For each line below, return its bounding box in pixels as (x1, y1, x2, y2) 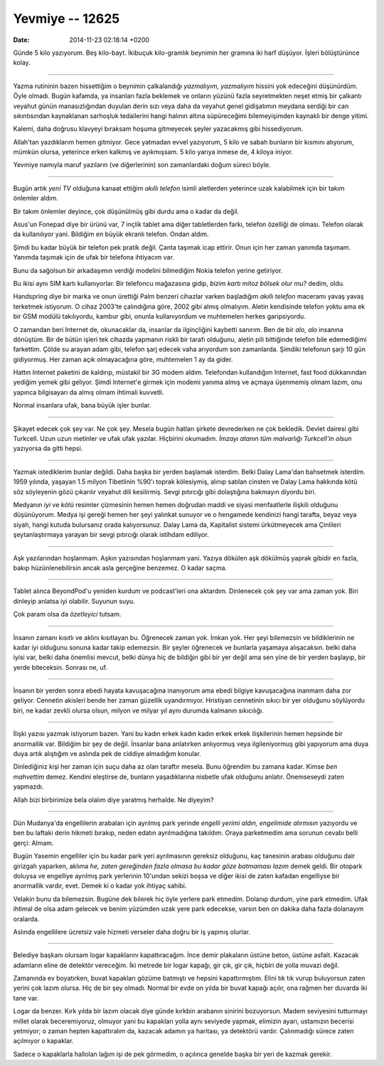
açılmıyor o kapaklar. (13, 1037, 74, 1045)
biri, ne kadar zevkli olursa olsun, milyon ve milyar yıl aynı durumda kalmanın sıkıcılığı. (13, 706, 264, 715)
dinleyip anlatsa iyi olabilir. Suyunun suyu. (13, 597, 135, 605)
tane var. (13, 993, 39, 1002)
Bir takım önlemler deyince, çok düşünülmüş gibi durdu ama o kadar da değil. (13, 207, 240, 215)
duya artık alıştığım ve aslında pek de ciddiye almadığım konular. (13, 750, 202, 758)
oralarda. (13, 915, 40, 923)
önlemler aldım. (13, 194, 58, 203)
